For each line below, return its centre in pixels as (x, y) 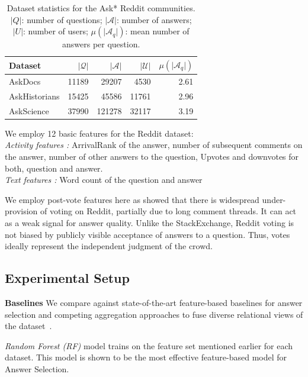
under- (274, 199)
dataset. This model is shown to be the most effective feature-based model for (146, 357)
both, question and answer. (54, 168)
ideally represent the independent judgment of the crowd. (109, 246)
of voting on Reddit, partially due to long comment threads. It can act (169, 211)
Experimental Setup (67, 278)
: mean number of (157, 31)
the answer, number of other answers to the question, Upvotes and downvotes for (152, 156)
